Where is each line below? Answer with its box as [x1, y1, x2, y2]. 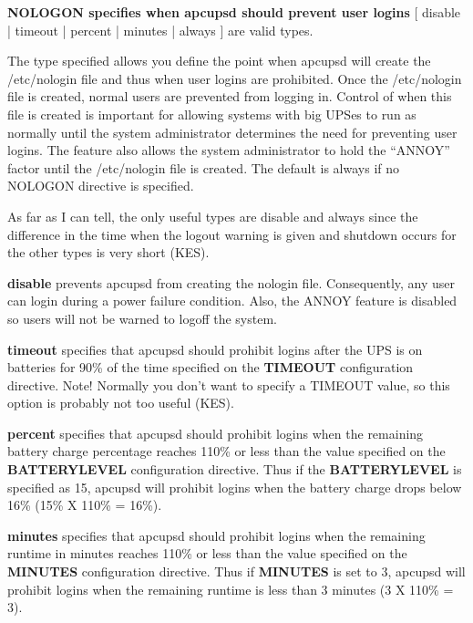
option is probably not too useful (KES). [7, 393, 234, 412]
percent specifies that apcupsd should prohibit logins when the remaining [7, 423, 424, 442]
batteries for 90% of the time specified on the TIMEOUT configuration [7, 358, 414, 377]
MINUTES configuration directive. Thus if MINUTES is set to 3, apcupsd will [7, 562, 466, 581]
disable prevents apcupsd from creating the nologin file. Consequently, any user [7, 273, 456, 292]
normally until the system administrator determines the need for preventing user [7, 122, 458, 141]
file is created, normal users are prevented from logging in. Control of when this [7, 87, 452, 106]
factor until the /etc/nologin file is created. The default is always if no [7, 158, 400, 177]
